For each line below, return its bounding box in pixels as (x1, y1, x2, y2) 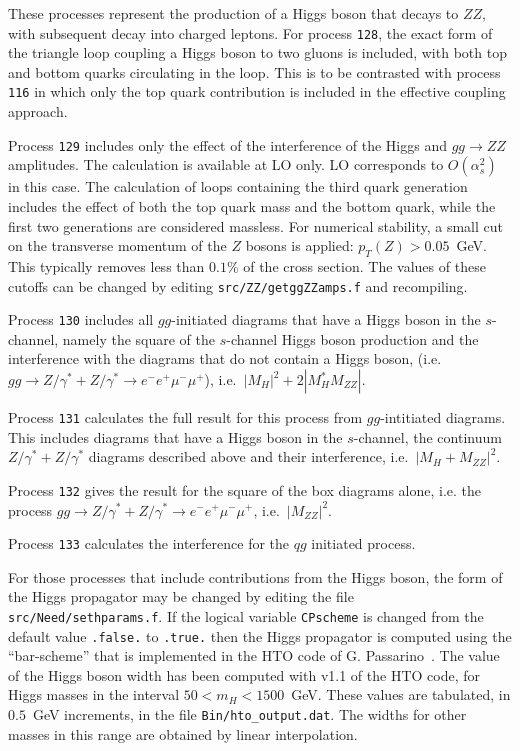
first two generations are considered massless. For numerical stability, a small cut (8, 215, 503, 236)
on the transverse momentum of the (8, 235, 227, 256)
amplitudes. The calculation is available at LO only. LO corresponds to (8, 154, 444, 175)
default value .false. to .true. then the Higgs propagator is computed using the (8, 625, 512, 646)
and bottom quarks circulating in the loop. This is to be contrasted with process (8, 61, 501, 82)
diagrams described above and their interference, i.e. (88, 446, 409, 467)
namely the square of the (62, 328, 216, 349)
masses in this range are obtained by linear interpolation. (8, 723, 358, 744)
